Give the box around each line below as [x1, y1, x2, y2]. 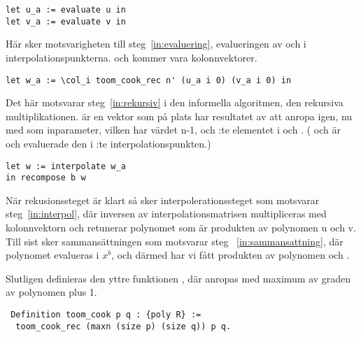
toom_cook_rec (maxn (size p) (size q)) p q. [15, 321, 232, 331]
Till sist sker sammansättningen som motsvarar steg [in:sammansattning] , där [6, 234, 344, 248]
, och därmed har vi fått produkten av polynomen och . [111, 248, 350, 262]
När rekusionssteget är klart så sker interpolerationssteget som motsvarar [6, 192, 320, 207]
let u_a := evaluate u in [6, 5, 126, 15]
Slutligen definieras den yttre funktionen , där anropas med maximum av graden [6, 271, 351, 285]
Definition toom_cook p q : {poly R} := [10, 310, 201, 320]
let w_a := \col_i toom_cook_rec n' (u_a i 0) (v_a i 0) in [6, 75, 292, 85]
